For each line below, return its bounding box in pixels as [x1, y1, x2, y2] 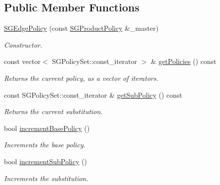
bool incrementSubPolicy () [4, 156, 87, 166]
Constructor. [4, 39, 43, 50]
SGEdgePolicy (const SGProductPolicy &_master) [4, 23, 159, 33]
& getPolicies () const [151, 56, 217, 66]
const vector [4, 56, 41, 66]
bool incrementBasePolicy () [4, 123, 90, 133]
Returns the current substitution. [4, 106, 103, 117]
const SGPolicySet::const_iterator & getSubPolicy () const [4, 89, 182, 100]
